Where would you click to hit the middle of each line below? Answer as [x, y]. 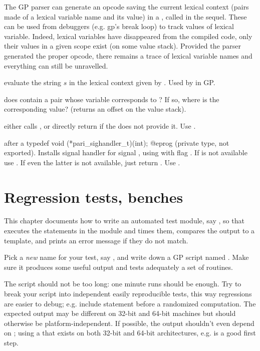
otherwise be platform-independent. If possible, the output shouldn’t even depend [129, 323]
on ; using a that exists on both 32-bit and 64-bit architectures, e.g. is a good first [130, 333]
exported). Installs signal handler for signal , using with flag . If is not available [126, 152]
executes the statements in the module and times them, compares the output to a [129, 231]
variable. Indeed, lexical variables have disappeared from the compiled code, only [128, 36]
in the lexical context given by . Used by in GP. [142, 82]
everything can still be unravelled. [56, 65]
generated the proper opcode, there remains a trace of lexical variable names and [128, 55]
